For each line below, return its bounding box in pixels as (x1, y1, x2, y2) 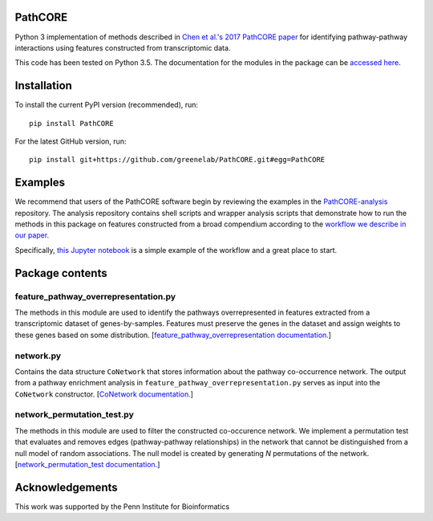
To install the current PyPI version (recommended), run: (14, 100, 199, 110)
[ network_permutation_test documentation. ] (14, 460, 160, 470)
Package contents (14, 266, 107, 280)
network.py (14, 350, 62, 361)
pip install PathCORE (29, 119, 114, 128)
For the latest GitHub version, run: (14, 136, 127, 146)
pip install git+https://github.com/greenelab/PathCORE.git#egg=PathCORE (29, 155, 326, 165)
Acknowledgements (14, 480, 118, 494)
